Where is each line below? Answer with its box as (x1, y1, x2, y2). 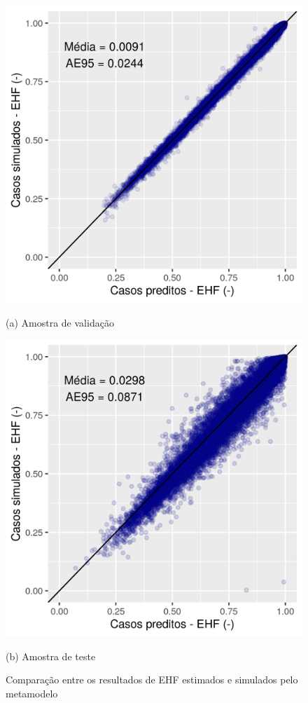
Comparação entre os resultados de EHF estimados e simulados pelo (6, 672, 298, 687)
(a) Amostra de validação (6, 315, 114, 329)
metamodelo (6, 685, 58, 700)
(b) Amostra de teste (6, 648, 96, 663)
